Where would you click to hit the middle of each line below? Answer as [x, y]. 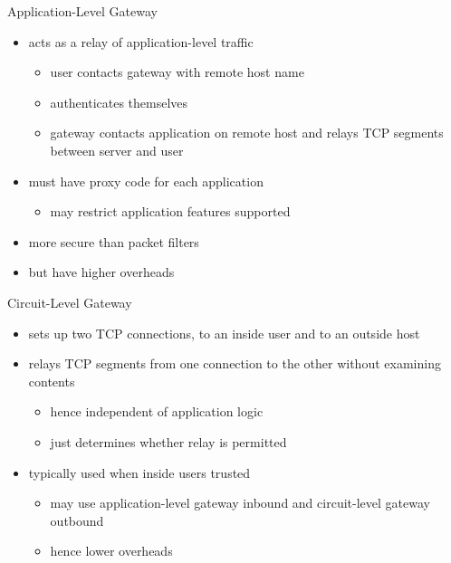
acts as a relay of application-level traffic [141, 41]
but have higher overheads [101, 272]
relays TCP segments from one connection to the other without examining [235, 363]
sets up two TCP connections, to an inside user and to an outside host [224, 333]
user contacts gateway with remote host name [177, 72]
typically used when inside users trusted [139, 472]
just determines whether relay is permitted [168, 441]
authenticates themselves [119, 102]
